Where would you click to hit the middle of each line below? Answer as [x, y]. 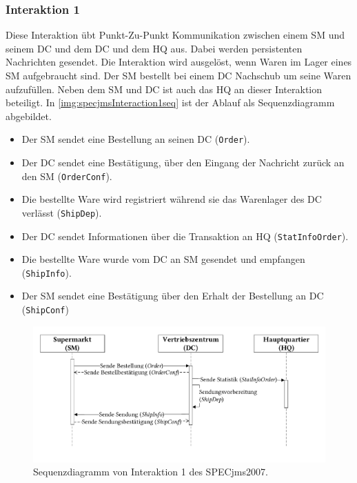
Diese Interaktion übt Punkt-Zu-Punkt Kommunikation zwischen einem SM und [175, 35]
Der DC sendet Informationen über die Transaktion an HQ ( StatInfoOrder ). [185, 236]
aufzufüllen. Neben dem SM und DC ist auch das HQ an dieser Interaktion [164, 89]
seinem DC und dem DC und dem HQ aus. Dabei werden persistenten [154, 48]
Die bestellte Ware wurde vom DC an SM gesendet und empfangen [163, 259]
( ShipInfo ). [47, 272]
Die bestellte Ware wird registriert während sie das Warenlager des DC [172, 199]
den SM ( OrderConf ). [67, 176]
